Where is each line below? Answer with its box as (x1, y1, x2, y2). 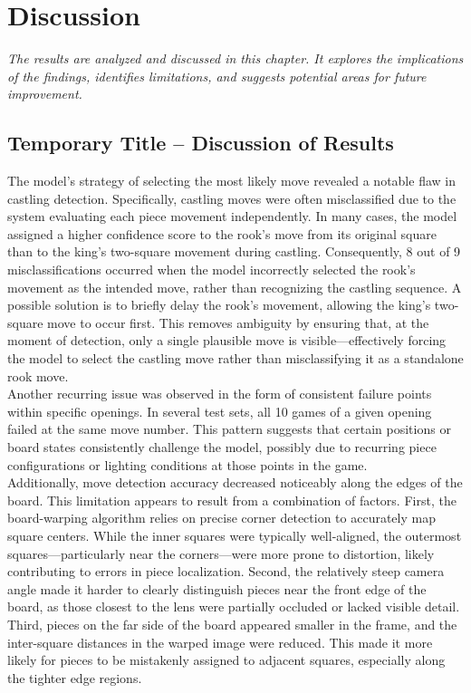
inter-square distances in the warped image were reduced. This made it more (7, 632, 433, 651)
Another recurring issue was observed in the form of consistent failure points (7, 384, 432, 403)
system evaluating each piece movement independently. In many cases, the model (7, 207, 457, 226)
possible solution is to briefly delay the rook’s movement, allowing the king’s (7, 295, 431, 314)
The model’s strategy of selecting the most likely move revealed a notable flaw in (7, 171, 456, 190)
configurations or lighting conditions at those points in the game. (7, 455, 368, 474)
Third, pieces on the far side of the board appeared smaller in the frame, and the (7, 614, 457, 633)
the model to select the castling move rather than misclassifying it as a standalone (7, 349, 464, 368)
